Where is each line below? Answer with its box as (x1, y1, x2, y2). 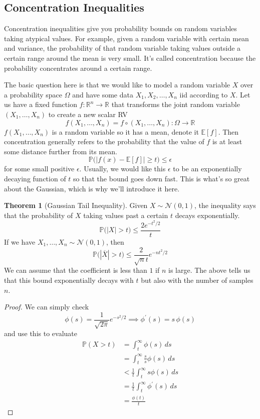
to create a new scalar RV (48, 109, 128, 119)
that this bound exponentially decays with (4, 275, 134, 285)
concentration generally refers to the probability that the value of (4, 136, 204, 147)
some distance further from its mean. (4, 146, 117, 156)
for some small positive (4, 163, 75, 174)
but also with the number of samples (141, 275, 253, 285)
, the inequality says (194, 200, 256, 211)
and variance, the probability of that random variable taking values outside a (4, 43, 241, 53)
